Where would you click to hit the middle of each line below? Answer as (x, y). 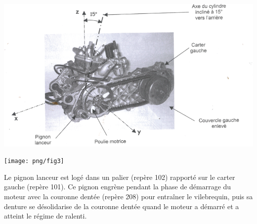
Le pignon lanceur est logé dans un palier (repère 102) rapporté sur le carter (120, 177)
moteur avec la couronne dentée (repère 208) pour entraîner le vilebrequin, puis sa (128, 196)
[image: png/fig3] (34, 161)
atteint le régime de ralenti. (45, 216)
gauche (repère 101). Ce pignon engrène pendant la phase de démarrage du (118, 187)
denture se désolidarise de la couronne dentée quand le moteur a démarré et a (122, 206)
